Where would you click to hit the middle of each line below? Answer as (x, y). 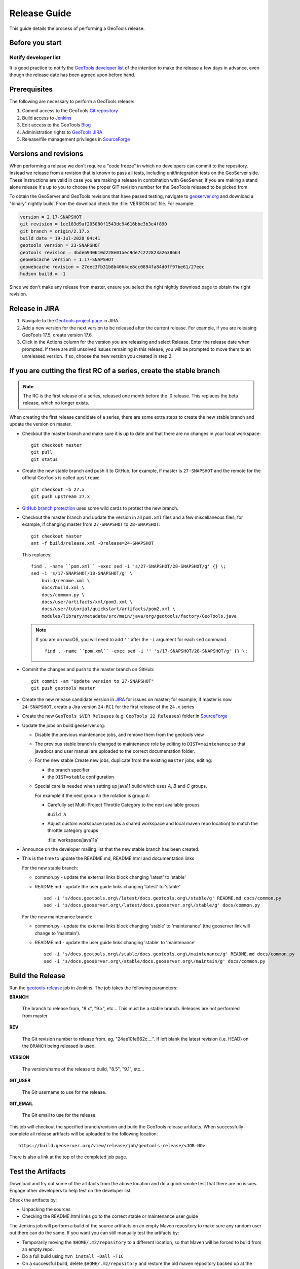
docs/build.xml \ (63, 588)
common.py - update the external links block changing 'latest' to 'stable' (110, 877)
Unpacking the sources (46, 1209)
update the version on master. (41, 424)
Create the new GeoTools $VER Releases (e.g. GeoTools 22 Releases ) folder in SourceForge (125, 716)
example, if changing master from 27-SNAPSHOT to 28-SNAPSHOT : (91, 524)
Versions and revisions (46, 154)
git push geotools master (63, 688)
